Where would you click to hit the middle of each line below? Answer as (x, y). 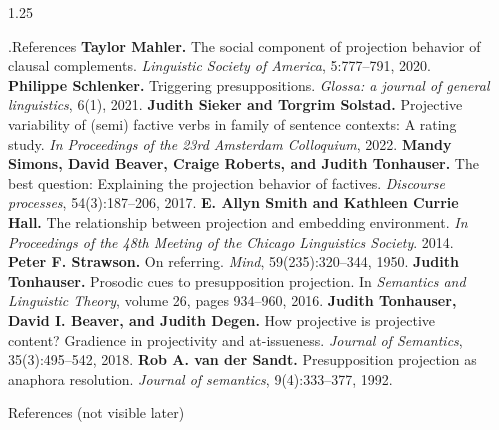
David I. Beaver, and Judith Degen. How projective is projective (222, 319)
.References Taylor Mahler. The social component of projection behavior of (244, 45)
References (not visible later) (96, 412)
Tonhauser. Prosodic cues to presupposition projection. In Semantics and (237, 280)
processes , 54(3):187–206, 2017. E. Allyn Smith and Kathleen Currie (233, 202)
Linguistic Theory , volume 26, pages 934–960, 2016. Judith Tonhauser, (232, 300)
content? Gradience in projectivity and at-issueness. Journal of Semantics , (235, 339)
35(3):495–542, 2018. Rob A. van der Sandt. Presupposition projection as (242, 359)
